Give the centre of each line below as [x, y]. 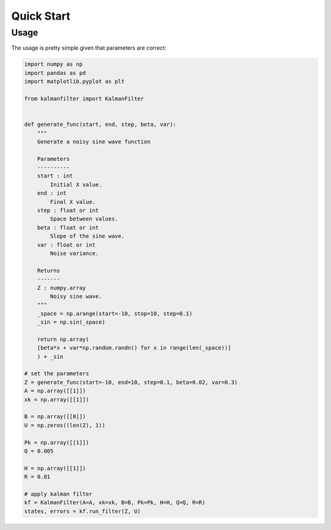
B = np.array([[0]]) [55, 417]
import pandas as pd [55, 73]
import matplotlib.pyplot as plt [74, 82]
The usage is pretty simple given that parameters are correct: [89, 48]
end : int [52, 193]
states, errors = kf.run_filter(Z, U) [82, 511]
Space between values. [84, 219]
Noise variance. [74, 253]
